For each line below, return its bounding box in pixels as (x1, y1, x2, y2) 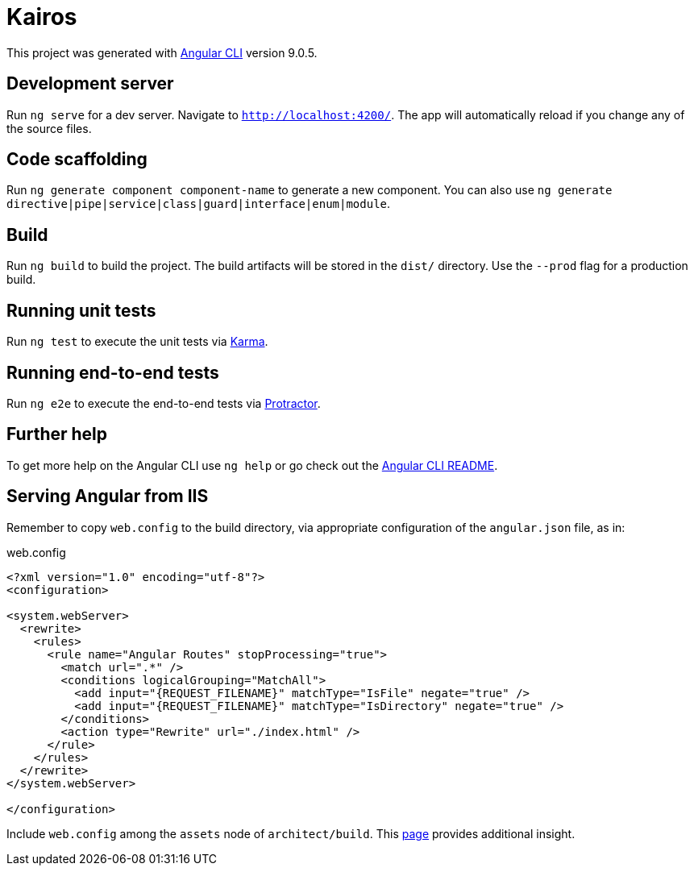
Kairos (6, 3, 77, 31)
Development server (6, 73, 174, 94)
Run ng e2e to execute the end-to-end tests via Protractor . (6, 396, 321, 410)
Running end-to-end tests (6, 362, 219, 383)
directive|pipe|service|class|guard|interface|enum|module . (6, 197, 391, 211)
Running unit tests (6, 300, 156, 321)
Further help (6, 424, 108, 445)
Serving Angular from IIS (6, 486, 209, 507)
